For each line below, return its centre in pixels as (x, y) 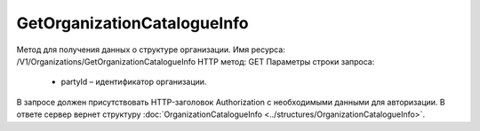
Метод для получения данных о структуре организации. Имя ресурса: (151, 50)
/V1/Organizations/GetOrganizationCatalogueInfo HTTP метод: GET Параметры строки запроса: (196, 61)
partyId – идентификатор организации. (134, 82)
